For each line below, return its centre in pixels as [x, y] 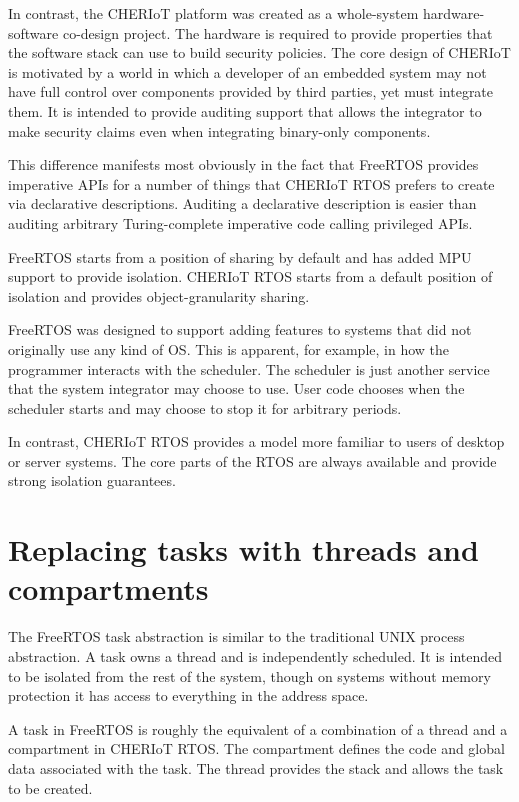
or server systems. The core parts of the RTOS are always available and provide [252, 460]
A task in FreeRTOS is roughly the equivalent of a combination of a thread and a [258, 728]
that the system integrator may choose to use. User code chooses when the [236, 388]
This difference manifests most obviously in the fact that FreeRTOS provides [243, 164]
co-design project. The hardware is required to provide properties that [277, 32]
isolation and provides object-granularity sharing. [159, 295]
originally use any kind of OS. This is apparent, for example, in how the [228, 348]
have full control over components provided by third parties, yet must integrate [251, 91]
